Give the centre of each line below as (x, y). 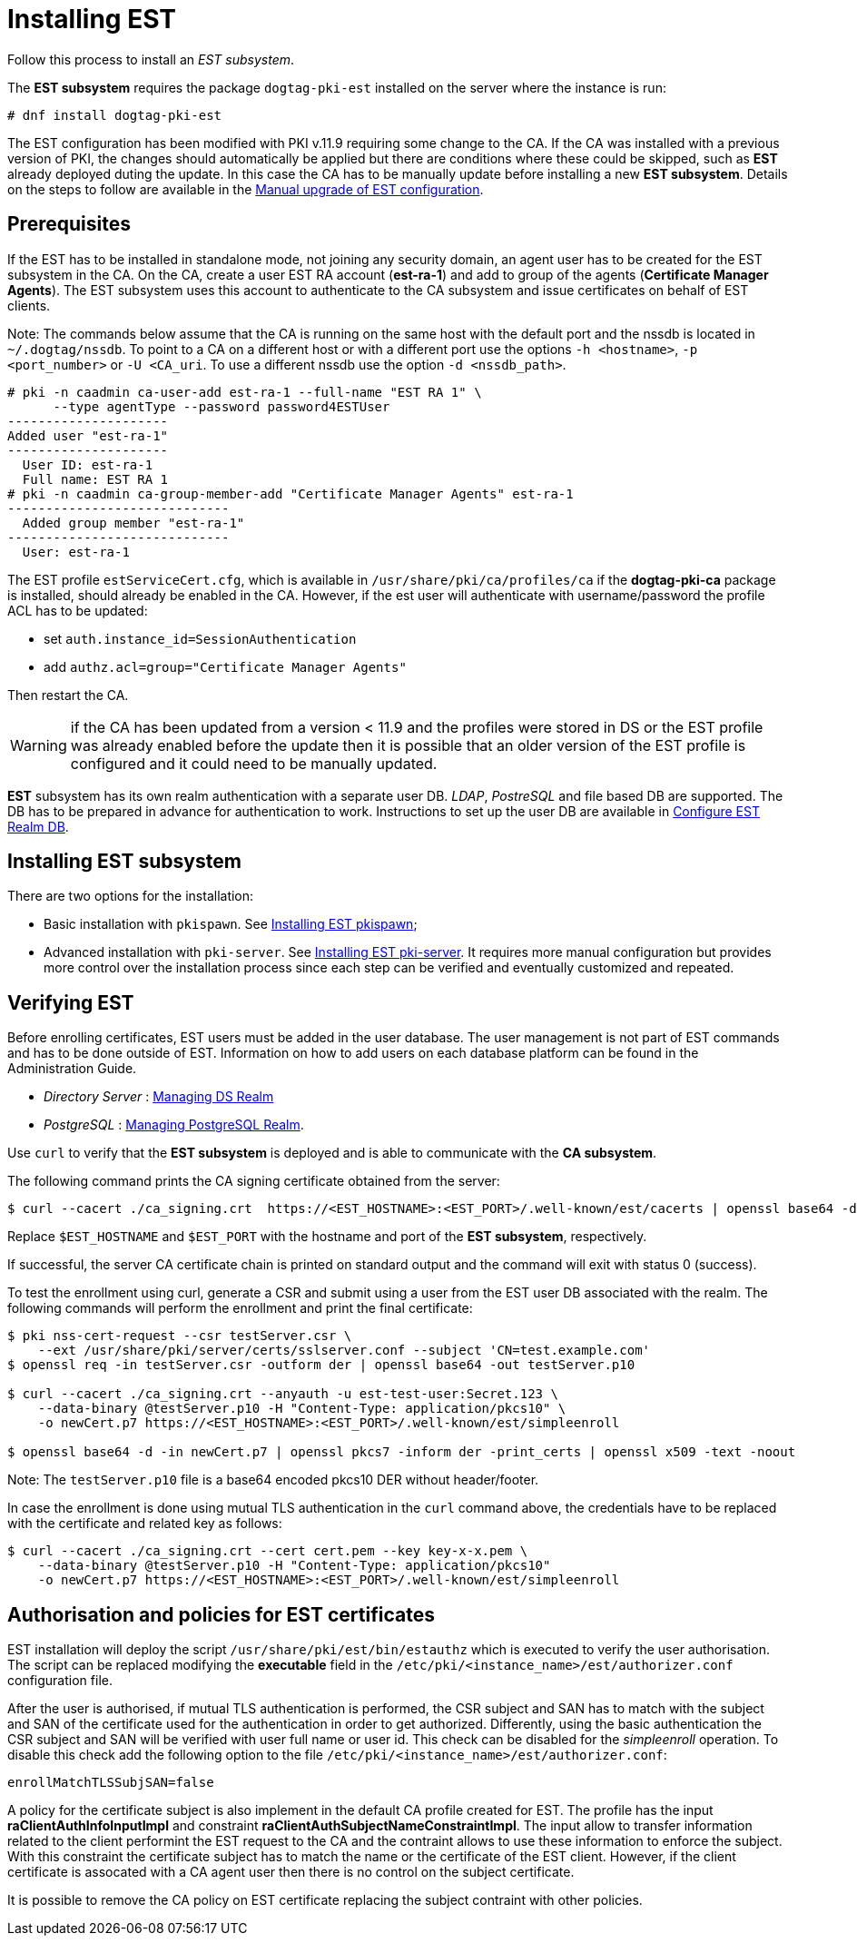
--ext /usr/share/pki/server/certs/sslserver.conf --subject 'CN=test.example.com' (344, 1351)
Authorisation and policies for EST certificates (221, 1614)
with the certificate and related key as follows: (145, 1524)
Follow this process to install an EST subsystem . (151, 59)
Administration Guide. (72, 1069)
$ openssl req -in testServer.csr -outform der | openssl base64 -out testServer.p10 (321, 1365)
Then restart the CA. (68, 695)
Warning (39, 745)
